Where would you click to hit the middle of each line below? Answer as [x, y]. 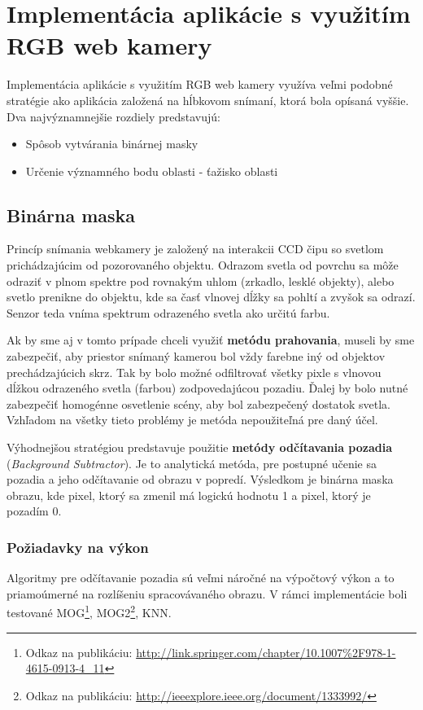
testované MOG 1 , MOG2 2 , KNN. [89, 611]
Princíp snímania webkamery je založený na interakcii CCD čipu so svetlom [195, 249]
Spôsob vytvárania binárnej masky [112, 144]
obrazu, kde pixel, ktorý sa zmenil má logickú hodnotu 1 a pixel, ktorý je [189, 495]
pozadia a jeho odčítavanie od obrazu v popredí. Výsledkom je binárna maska [200, 479]
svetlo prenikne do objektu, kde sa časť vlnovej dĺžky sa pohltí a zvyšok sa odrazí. [211, 297]
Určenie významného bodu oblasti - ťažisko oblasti [152, 171]
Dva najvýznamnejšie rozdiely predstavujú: [113, 116]
